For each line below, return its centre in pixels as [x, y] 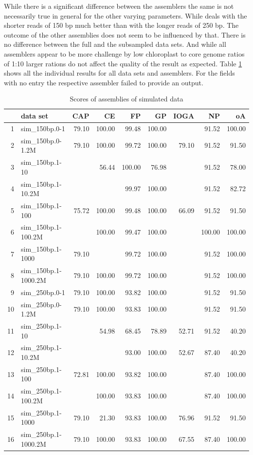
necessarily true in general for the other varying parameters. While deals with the [126, 15]
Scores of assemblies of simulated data [126, 99]
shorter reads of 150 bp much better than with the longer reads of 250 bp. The [121, 25]
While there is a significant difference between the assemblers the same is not [119, 6]
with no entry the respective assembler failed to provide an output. [104, 82]
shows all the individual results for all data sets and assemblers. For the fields [119, 73]
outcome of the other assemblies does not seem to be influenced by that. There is [125, 34]
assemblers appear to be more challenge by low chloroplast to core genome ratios [124, 53]
